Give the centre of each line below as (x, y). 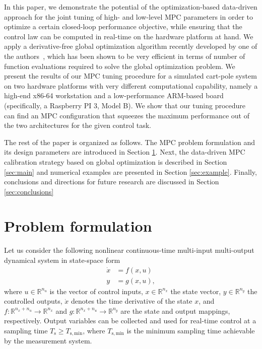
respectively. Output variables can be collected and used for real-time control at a (130, 321)
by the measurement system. (48, 341)
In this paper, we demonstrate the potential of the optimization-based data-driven (131, 7)
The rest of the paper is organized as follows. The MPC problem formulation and (130, 142)
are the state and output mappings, (175, 310)
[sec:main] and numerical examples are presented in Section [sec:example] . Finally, (130, 171)
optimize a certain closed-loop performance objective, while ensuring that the (123, 26)
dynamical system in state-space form (62, 260)
